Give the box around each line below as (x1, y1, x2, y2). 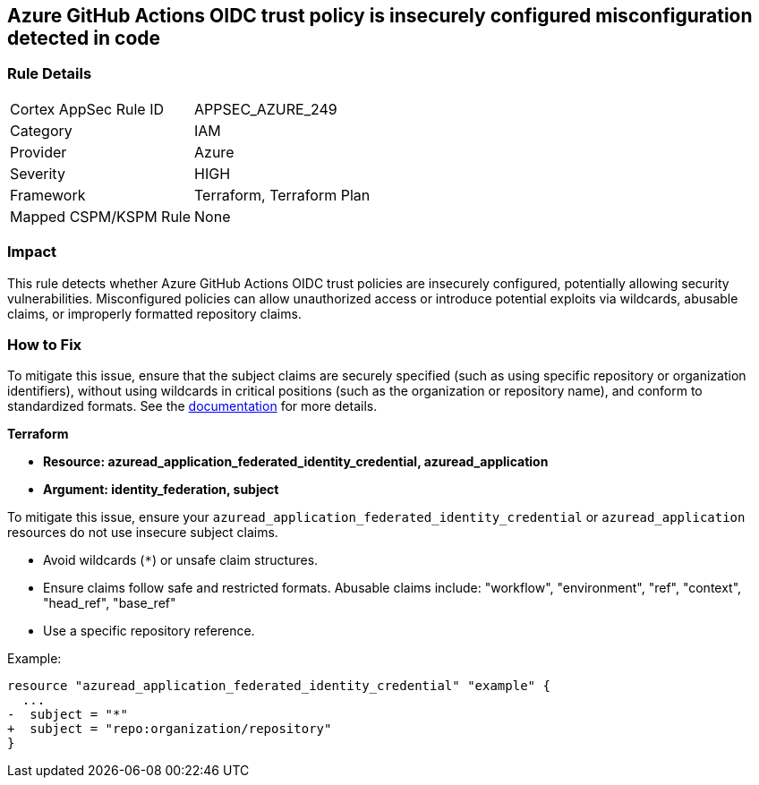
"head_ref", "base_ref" (43, 595, 176, 611)
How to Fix (7, 335, 82, 354)
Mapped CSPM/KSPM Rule (10, 207, 192, 226)
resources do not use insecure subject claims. (7, 525, 278, 541)
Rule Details (7, 64, 92, 83)
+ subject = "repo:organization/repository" (7, 721, 332, 737)
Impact (7, 243, 57, 261)
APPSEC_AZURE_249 (194, 99, 337, 118)
